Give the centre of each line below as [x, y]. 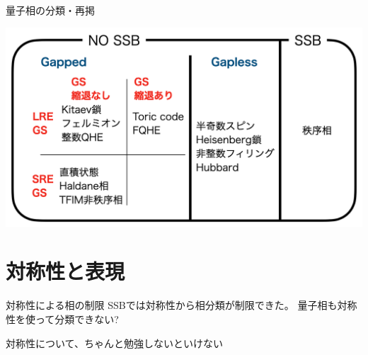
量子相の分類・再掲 [50, 10]
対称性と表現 [65, 271]
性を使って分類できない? [62, 319]
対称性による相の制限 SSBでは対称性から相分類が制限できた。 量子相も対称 [182, 305]
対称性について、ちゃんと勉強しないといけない [114, 343]
